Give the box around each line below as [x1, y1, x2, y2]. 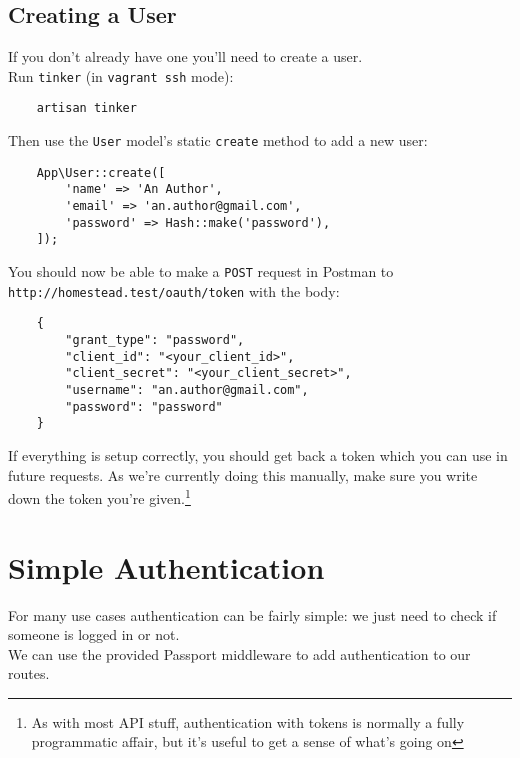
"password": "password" [65, 399, 223, 414]
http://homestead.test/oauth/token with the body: [8, 280, 340, 301]
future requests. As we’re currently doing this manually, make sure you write [8, 464, 478, 485]
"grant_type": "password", [65, 333, 245, 348]
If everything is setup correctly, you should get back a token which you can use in [8, 444, 508, 465]
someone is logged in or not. [8, 624, 180, 645]
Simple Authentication [8, 546, 325, 587]
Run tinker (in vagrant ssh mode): [8, 65, 234, 86]
